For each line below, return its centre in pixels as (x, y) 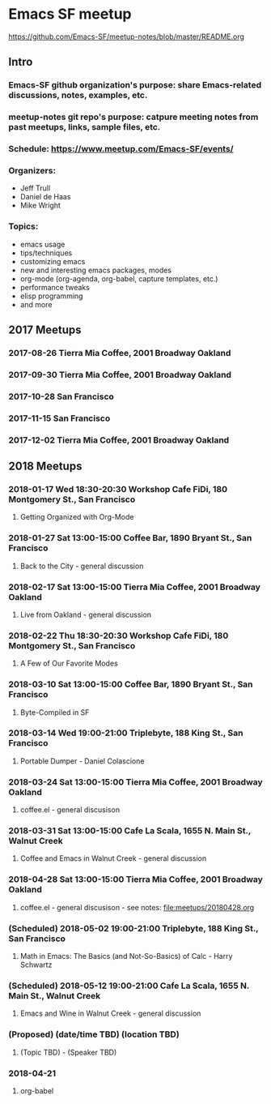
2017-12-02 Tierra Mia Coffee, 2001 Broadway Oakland (119, 440)
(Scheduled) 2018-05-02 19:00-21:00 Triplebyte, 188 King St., (133, 928)
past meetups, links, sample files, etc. (85, 127)
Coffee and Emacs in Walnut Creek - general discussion (113, 858)
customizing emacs (53, 261)
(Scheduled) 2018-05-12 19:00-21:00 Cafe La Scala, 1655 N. (129, 986)
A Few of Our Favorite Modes (69, 663)
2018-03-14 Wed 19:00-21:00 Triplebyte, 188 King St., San (126, 733)
